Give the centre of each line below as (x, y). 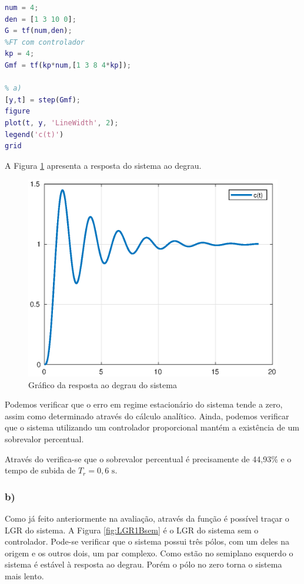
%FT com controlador (45, 42)
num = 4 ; (22, 8)
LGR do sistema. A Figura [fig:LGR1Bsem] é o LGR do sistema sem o (132, 530)
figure (17, 111)
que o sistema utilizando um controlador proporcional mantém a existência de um (152, 427)
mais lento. (24, 575)
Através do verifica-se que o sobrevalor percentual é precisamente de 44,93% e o (148, 458)
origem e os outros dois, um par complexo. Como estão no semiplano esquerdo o (149, 553)
